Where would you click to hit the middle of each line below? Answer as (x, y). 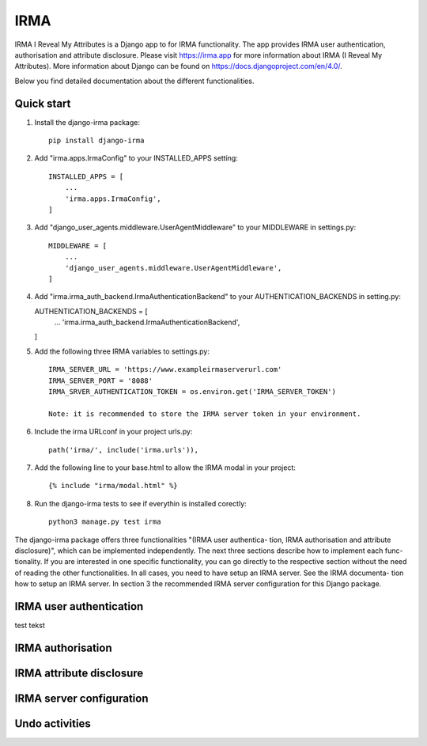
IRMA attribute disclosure (79, 673)
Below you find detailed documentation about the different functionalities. (134, 81)
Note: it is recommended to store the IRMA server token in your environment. (205, 414)
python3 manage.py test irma (105, 522)
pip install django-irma (96, 141)
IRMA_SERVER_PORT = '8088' (101, 381)
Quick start (43, 103)
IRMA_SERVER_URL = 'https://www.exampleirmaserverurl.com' (165, 369)
